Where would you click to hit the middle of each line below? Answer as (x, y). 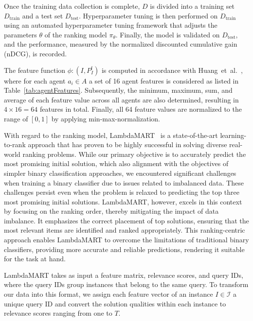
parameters (20, 34)
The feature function (35, 70)
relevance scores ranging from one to (58, 313)
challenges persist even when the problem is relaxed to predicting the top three (122, 192)
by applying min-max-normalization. (106, 118)
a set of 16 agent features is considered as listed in (164, 80)
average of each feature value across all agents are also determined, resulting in (121, 99)
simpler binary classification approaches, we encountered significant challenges (120, 173)
